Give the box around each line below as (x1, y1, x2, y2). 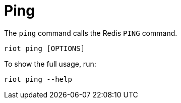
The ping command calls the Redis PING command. (4, 28, 177, 37)
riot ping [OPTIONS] (4, 44, 85, 53)
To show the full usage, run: (4, 59, 96, 68)
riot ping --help (4, 75, 72, 83)
